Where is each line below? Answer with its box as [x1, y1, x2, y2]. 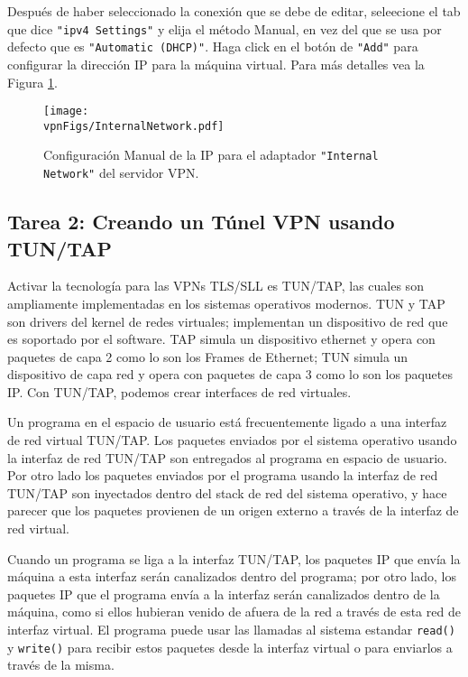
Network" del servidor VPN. [43, 163, 199, 182]
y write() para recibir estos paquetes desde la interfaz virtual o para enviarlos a [7, 637, 453, 656]
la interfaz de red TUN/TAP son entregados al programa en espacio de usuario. [7, 448, 447, 467]
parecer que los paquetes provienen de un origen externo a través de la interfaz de [7, 501, 459, 520]
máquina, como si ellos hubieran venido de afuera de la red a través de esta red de [7, 602, 461, 621]
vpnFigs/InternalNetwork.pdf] [43, 119, 225, 133]
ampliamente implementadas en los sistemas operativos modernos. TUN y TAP [7, 293, 445, 312]
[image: [43, 105, 89, 118]
